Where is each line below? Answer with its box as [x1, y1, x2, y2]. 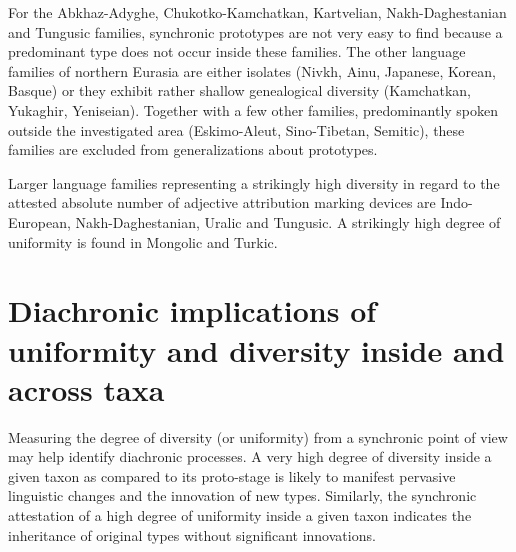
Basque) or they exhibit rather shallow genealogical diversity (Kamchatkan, [8, 80, 471, 101]
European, [8, 211, 71, 232]
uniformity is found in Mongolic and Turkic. [8, 231, 278, 252]
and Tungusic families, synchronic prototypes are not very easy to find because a [8, 21, 503, 42]
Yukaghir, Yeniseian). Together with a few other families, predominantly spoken [8, 99, 499, 120]
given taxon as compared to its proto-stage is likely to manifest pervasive [8, 465, 456, 486]
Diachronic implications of [8, 290, 377, 331]
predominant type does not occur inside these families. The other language [8, 41, 466, 62]
